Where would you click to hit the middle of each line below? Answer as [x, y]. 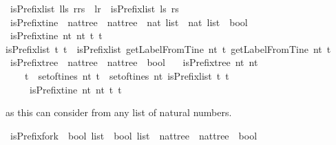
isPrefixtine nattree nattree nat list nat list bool [129, 22]
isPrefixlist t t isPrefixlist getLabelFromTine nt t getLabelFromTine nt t [168, 48]
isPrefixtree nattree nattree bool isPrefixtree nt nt [134, 62]
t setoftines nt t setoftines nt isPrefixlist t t [127, 75]
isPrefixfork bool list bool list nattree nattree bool [134, 135]
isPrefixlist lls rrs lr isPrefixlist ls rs [94, 8]
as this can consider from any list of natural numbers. [119, 112]
